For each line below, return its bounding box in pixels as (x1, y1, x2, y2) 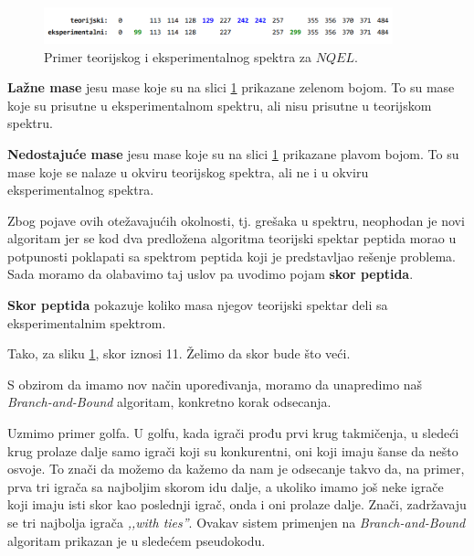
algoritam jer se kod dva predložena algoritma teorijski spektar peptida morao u (7, 229, 457, 248)
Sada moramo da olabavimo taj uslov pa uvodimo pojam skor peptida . (7, 264, 414, 283)
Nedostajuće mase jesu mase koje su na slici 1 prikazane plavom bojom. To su (7, 144, 459, 163)
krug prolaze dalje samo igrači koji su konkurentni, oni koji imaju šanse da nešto (7, 441, 458, 460)
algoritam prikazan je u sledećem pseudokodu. (7, 530, 266, 550)
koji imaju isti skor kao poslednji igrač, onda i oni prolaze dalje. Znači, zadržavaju (7, 495, 467, 514)
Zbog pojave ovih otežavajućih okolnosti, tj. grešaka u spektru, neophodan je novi (7, 210, 465, 230)
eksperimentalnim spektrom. (7, 313, 166, 332)
